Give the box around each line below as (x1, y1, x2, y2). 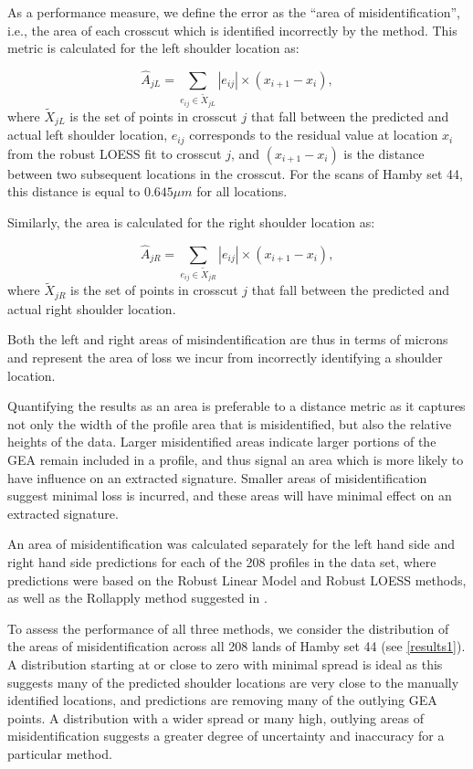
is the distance (343, 143, 425, 163)
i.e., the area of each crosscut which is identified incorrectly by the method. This (7, 20, 457, 39)
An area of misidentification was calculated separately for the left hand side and (7, 534, 456, 553)
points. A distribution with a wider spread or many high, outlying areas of (7, 708, 424, 727)
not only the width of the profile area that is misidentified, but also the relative (7, 414, 452, 433)
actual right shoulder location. (7, 299, 176, 318)
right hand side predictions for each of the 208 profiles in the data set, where (7, 552, 436, 571)
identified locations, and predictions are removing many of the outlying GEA (7, 690, 437, 710)
